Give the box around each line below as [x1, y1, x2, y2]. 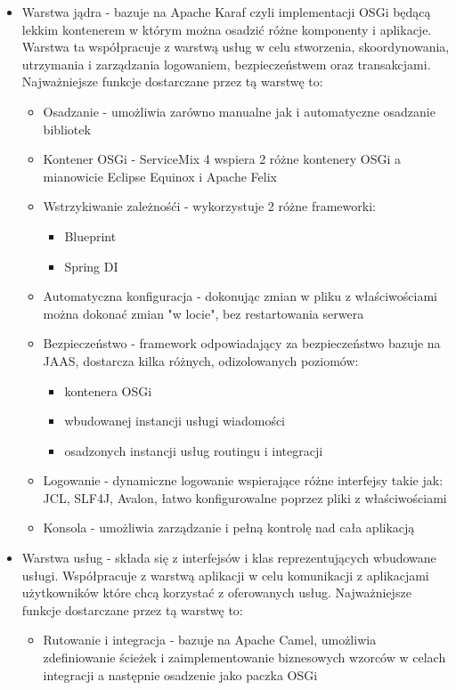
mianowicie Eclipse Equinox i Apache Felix [43, 166, 277, 185]
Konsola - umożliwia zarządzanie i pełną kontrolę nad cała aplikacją [43, 518, 415, 537]
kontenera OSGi [64, 381, 152, 400]
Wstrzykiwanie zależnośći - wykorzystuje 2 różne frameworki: [43, 197, 376, 215]
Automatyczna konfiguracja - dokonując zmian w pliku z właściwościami [43, 287, 437, 305]
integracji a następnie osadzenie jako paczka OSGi [43, 665, 318, 684]
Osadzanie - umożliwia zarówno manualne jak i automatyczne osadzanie [43, 101, 436, 120]
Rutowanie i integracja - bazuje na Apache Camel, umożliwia [43, 630, 377, 649]
